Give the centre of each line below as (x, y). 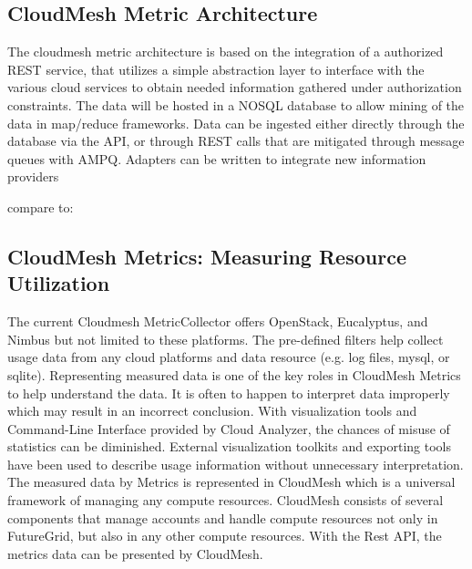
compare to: (41, 207)
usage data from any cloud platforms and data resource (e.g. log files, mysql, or (229, 357)
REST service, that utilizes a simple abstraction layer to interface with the (216, 69)
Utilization (59, 283)
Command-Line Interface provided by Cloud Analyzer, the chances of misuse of (229, 428)
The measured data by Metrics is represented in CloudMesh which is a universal (231, 482)
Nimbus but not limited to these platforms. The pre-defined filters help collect (226, 339)
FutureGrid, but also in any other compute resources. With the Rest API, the (225, 536)
